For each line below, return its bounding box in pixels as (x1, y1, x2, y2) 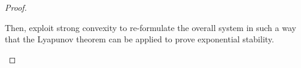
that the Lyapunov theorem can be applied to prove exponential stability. (5, 33, 274, 45)
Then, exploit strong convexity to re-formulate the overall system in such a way (5, 21, 296, 33)
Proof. (5, 1, 27, 13)
